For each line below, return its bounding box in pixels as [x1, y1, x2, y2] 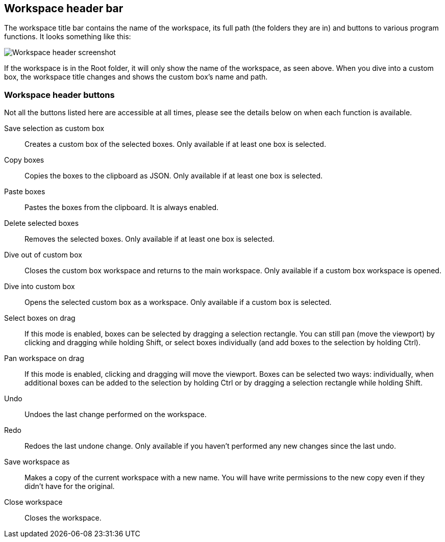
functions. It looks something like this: [4, 32, 131, 41]
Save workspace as [4, 457, 70, 467]
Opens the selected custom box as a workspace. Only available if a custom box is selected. [24, 298, 332, 307]
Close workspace [4, 498, 63, 507]
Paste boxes [4, 187, 45, 196]
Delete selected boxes [4, 219, 79, 228]
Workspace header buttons [4, 89, 115, 100]
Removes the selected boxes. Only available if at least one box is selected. [24, 235, 275, 244]
